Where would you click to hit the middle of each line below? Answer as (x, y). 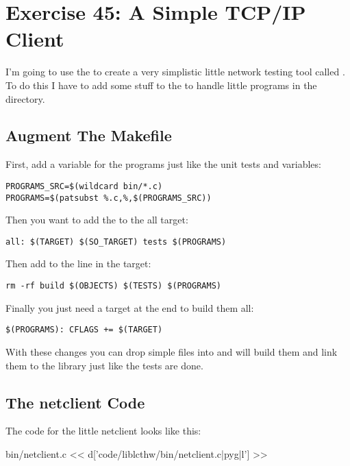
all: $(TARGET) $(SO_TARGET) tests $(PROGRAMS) (116, 242)
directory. (25, 98)
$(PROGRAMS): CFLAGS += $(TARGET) (84, 330)
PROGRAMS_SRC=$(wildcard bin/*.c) (84, 186)
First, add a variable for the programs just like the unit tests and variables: (163, 164)
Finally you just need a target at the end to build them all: (130, 307)
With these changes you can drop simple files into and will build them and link (172, 351)
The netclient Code (75, 402)
